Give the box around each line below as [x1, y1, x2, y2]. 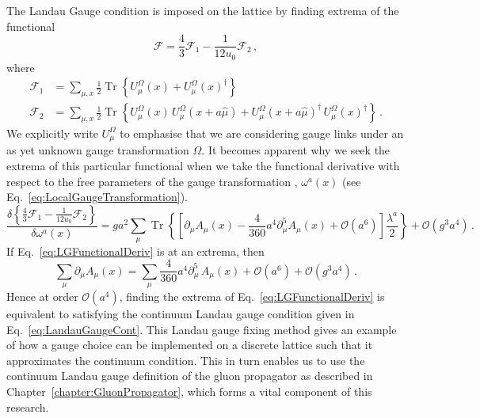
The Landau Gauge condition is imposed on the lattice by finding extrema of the [6, 2, 399, 18]
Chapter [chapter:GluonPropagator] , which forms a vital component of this [6, 383, 372, 400]
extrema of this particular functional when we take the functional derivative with [6, 158, 400, 173]
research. [6, 398, 49, 415]
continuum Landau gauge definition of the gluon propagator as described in [6, 367, 373, 384]
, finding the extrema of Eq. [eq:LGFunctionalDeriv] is [119, 288, 385, 305]
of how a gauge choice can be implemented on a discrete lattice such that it [6, 336, 373, 353]
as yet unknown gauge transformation [6, 142, 189, 158]
